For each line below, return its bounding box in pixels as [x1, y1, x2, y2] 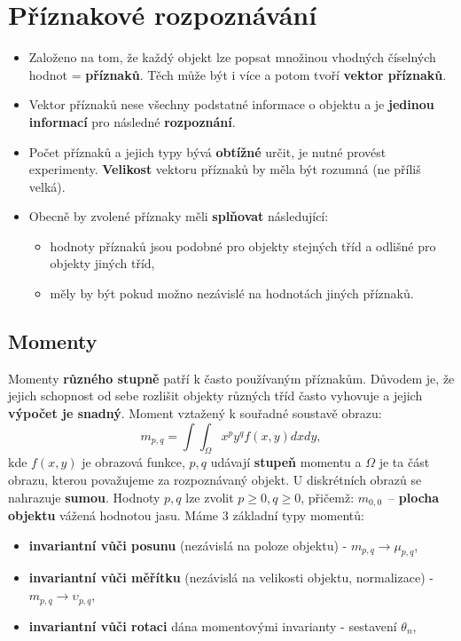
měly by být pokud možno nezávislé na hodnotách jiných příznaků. [50, 284, 414, 303]
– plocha [388, 487, 440, 506]
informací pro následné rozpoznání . [28, 112, 236, 131]
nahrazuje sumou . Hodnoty [8, 487, 160, 506]
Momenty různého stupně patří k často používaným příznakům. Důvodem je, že [8, 368, 455, 387]
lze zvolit [185, 487, 234, 506]
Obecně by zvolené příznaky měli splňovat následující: [28, 207, 329, 226]
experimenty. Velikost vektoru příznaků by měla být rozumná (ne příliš [28, 160, 421, 178]
